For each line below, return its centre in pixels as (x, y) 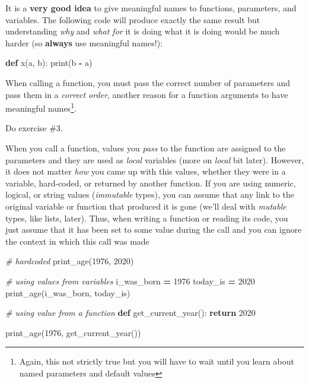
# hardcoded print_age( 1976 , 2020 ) (70, 261)
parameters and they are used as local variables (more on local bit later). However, (155, 159)
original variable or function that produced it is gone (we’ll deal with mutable (146, 206)
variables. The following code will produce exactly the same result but (133, 19)
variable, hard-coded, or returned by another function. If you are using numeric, (151, 183)
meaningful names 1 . (41, 107)
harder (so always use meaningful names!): (84, 42)
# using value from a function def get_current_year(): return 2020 (130, 313)
